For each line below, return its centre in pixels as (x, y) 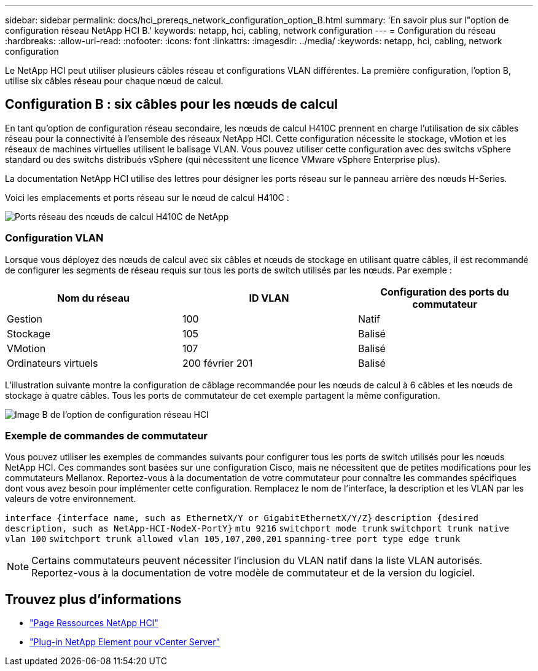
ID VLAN (269, 298)
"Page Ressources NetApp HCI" (94, 623)
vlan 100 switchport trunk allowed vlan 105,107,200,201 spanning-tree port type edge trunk (233, 539)
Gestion (25, 319)
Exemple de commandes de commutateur (106, 435)
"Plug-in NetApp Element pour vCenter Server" (125, 642)
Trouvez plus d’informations (93, 599)
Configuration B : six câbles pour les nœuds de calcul (172, 104)
